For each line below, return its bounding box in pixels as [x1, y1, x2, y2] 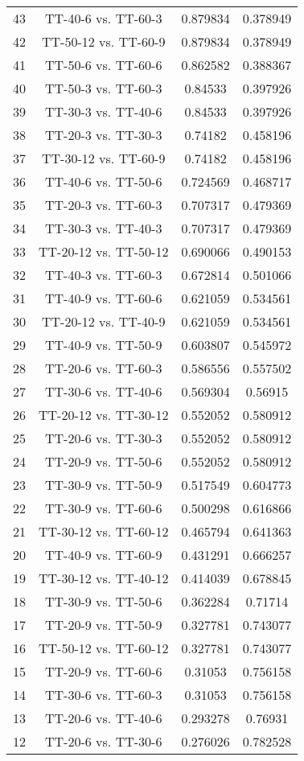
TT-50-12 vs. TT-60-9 [42, 32, 166, 51]
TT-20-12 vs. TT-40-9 [42, 312, 166, 331]
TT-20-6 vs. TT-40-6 [45, 709, 162, 727]
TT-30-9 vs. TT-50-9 [45, 475, 162, 494]
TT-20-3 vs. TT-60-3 [45, 195, 162, 214]
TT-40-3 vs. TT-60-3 [45, 265, 162, 284]
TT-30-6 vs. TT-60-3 [45, 685, 162, 704]
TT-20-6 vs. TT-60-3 [45, 359, 162, 377]
